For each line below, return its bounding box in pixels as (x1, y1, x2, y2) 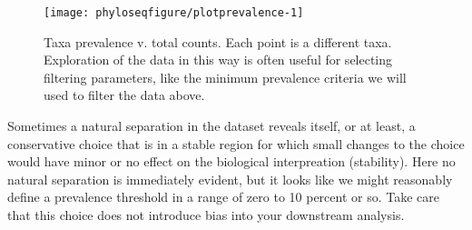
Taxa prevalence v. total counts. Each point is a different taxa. (44, 32, 392, 51)
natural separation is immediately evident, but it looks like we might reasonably (7, 169, 453, 188)
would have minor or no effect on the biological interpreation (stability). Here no (7, 152, 456, 171)
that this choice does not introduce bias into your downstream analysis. (7, 205, 405, 224)
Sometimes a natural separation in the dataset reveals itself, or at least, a (7, 116, 416, 135)
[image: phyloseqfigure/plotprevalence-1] (44, 6, 304, 19)
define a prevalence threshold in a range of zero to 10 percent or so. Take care (7, 187, 439, 206)
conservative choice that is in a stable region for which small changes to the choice (7, 134, 465, 153)
